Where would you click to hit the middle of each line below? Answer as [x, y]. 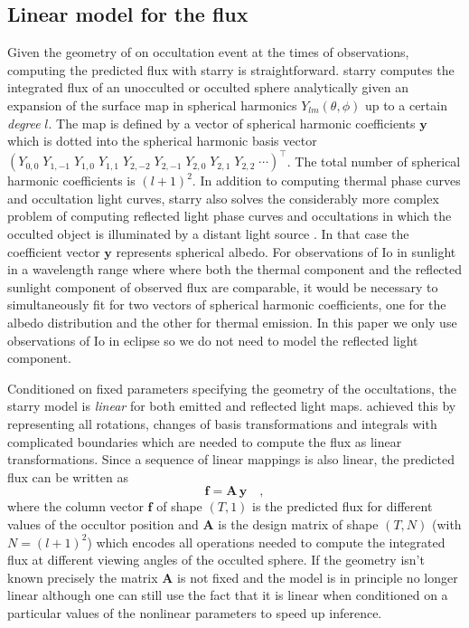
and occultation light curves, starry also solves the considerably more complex [223, 198]
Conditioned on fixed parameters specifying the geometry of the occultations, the [232, 388]
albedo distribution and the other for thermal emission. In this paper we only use [232, 323]
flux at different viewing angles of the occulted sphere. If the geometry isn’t [216, 560]
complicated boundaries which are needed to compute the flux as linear [205, 441]
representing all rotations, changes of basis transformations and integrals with [222, 423]
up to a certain [406, 105]
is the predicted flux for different [342, 506]
